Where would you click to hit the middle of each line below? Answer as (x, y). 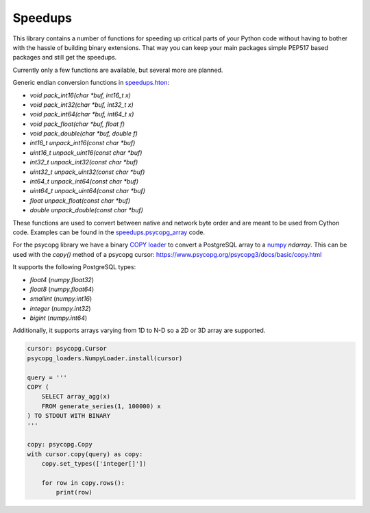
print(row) (74, 492)
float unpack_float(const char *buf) (80, 200)
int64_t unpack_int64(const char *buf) (84, 182)
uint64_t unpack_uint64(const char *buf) (88, 191)
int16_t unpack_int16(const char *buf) (83, 143)
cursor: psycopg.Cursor (67, 349)
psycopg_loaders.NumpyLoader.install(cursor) (105, 358)
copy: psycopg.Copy (60, 445)
